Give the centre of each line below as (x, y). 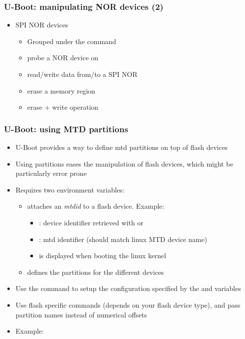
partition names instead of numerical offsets (81, 314)
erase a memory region (61, 90)
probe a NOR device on (63, 58)
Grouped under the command (72, 41)
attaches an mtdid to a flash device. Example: (96, 206)
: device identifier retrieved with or (91, 222)
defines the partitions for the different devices (95, 272)
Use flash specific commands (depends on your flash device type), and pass (128, 304)
